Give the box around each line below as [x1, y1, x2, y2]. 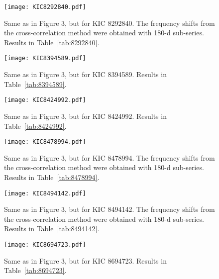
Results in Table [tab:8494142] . [4, 223, 100, 234]
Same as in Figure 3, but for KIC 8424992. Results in [4, 110, 167, 121]
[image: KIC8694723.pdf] [4, 241, 86, 248]
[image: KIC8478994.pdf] [4, 138, 86, 146]
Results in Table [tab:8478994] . [4, 172, 100, 182]
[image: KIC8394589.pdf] [4, 55, 86, 62]
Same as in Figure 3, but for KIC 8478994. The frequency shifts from [4, 152, 215, 163]
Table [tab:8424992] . [4, 120, 67, 131]
